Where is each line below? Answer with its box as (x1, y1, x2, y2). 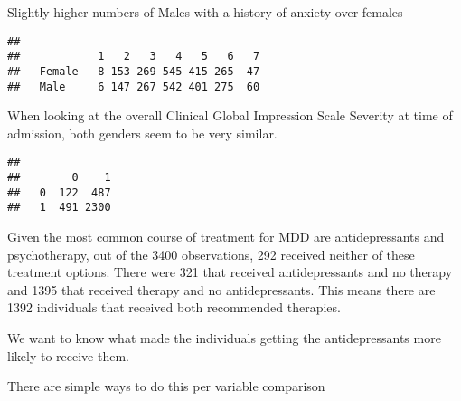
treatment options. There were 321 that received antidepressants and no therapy (7, 263, 453, 282)
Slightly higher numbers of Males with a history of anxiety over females (7, 3, 403, 21)
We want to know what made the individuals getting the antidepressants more (7, 329, 441, 347)
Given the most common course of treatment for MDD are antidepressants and (7, 227, 445, 246)
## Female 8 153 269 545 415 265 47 (7, 64, 260, 78)
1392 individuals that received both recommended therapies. (7, 298, 341, 317)
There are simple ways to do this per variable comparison (7, 377, 325, 396)
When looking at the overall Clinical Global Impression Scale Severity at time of (7, 106, 453, 125)
